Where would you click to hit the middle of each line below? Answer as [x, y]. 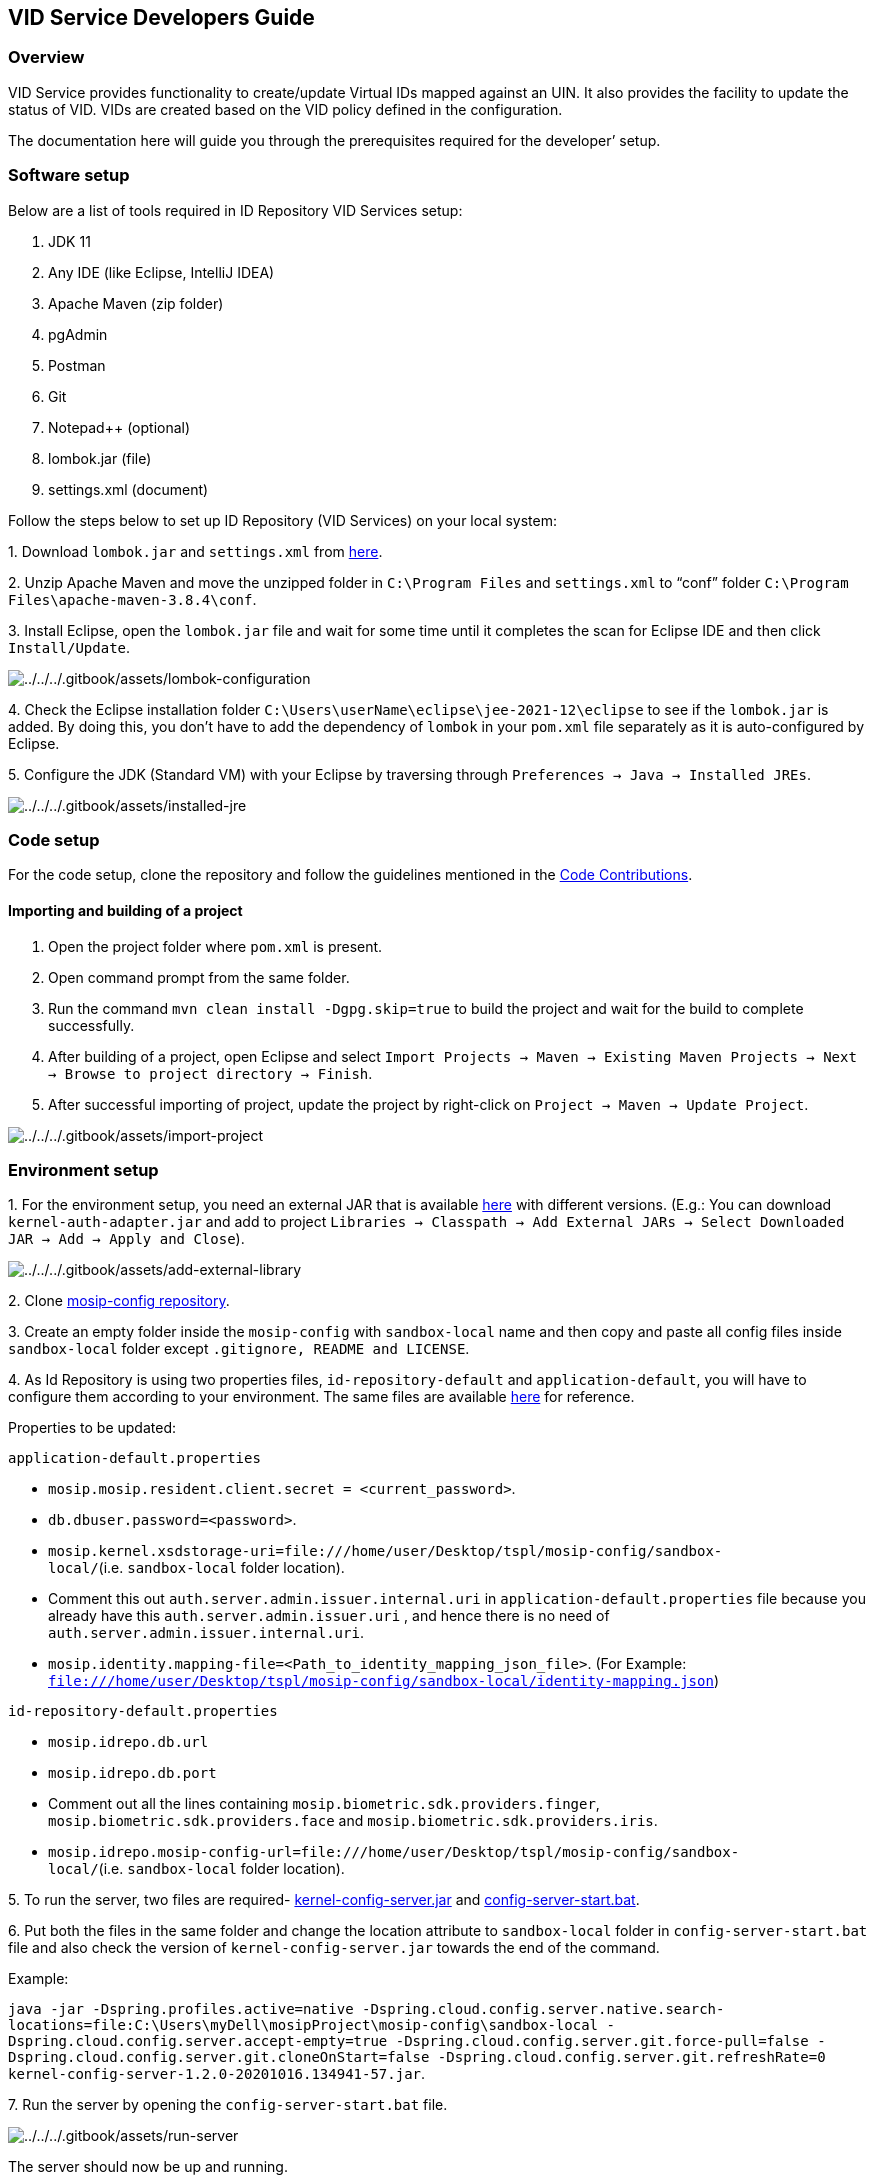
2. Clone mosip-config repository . [119, 1301]
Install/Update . [69, 647]
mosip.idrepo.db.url [128, 1742]
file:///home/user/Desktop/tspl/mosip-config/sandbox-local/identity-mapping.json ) [383, 1681]
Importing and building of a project [125, 910]
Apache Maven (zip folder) [136, 303]
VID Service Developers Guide [161, 17]
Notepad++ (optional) [119, 427]
